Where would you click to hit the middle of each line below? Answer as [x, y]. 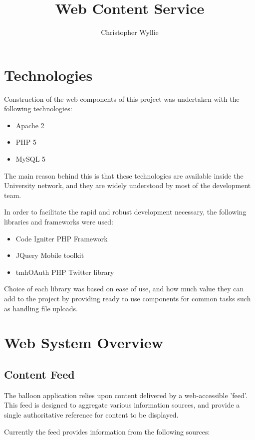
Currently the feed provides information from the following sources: [107, 431]
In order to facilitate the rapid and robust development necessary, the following [125, 212]
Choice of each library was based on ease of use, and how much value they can [124, 289]
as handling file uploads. [41, 308]
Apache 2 [30, 125]
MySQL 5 [31, 159]
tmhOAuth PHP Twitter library [65, 272]
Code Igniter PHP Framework [62, 238]
